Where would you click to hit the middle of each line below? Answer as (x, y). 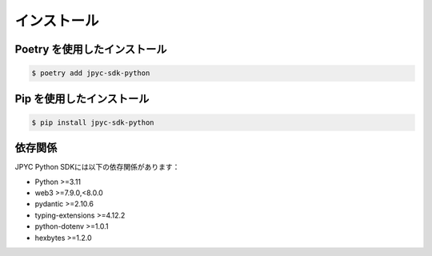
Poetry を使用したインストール (91, 49)
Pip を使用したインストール (82, 99)
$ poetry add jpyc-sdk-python (91, 73)
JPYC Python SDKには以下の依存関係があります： (97, 167)
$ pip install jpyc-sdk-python (93, 122)
